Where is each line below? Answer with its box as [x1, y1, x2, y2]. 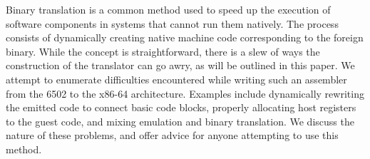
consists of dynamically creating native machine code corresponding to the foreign [6, 30, 364, 45]
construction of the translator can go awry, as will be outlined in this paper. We [6, 58, 355, 73]
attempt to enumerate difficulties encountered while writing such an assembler [6, 71, 347, 86]
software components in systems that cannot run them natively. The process [6, 16, 339, 31]
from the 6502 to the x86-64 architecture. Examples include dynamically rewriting [6, 86, 364, 101]
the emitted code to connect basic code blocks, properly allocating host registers [6, 100, 356, 115]
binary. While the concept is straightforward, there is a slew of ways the [6, 43, 320, 58]
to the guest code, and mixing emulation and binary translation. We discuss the [6, 113, 354, 128]
